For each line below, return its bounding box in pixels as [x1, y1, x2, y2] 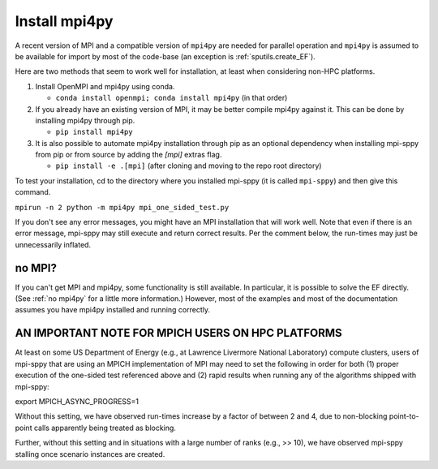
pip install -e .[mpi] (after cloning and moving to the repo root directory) [55, 161, 322, 170]
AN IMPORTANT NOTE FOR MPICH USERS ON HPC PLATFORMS [15, 326, 342, 340]
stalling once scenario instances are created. [15, 449, 165, 458]
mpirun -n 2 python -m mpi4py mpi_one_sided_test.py [15, 203, 230, 212]
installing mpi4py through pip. [35, 115, 135, 125]
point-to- [389, 411, 419, 421]
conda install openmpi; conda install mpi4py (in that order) [55, 93, 288, 103]
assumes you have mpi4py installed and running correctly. [15, 305, 211, 315]
